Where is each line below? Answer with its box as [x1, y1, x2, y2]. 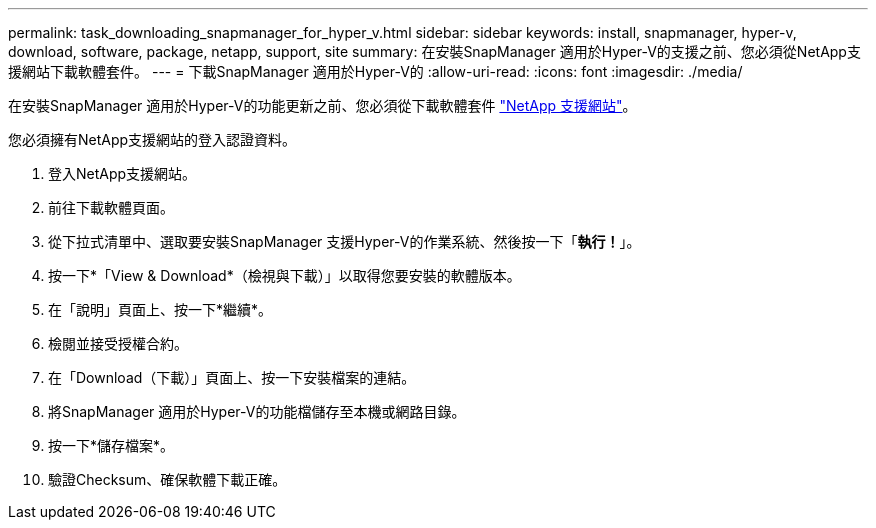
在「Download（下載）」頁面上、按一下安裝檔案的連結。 [48, 369, 416, 386]
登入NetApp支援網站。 [48, 165, 197, 182]
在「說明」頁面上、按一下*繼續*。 [48, 301, 273, 318]
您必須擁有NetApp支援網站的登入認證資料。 [8, 131, 297, 148]
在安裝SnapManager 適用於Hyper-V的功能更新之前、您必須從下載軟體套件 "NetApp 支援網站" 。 [8, 97, 637, 114]
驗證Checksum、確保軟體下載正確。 [48, 471, 287, 488]
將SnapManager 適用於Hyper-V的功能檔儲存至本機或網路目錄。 [48, 403, 466, 420]
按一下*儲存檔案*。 [48, 437, 175, 454]
